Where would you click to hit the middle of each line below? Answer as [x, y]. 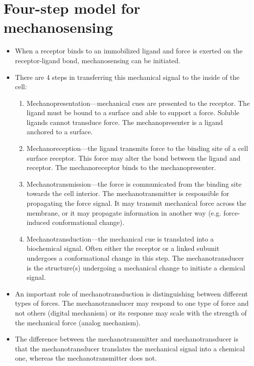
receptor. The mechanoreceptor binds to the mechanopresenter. [121, 167]
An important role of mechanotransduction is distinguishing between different [131, 293]
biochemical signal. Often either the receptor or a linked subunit [123, 248]
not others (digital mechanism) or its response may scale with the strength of [131, 312]
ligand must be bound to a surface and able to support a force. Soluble [133, 112]
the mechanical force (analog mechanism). [78, 322]
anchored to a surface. [60, 132]
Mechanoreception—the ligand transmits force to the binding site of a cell [137, 148]
